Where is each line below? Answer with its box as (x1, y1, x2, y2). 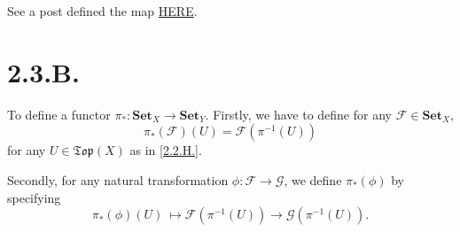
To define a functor (7, 104, 111, 123)
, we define (284, 170, 342, 189)
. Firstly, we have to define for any (205, 104, 392, 123)
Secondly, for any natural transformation (7, 170, 229, 189)
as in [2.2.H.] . (129, 141, 202, 159)
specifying (7, 188, 61, 206)
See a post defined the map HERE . (7, 2, 198, 19)
